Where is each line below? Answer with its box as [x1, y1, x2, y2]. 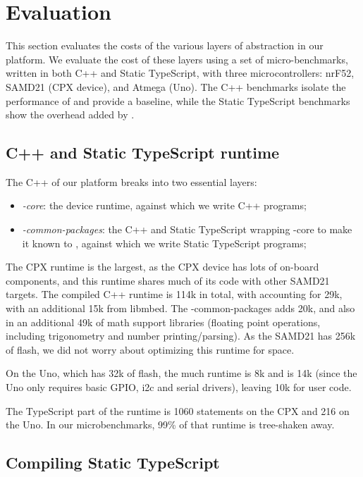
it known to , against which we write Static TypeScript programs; [22, 235, 307, 250]
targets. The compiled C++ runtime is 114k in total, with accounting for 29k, [6, 287, 343, 302]
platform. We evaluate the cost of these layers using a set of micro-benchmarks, [6, 51, 348, 66]
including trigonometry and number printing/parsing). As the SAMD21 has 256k [6, 328, 356, 343]
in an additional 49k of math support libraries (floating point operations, [6, 314, 321, 329]
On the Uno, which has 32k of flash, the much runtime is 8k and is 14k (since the [6, 366, 357, 380]
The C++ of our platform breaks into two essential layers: [6, 174, 257, 189]
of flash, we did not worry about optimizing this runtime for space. [6, 342, 295, 357]
